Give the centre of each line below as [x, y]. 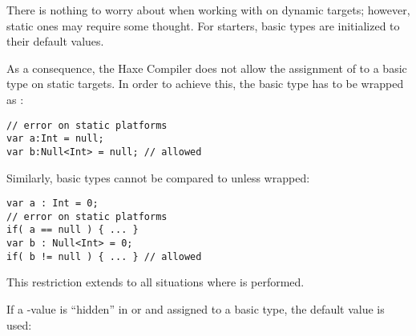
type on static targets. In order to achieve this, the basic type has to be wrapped [205, 84]
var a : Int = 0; [53, 204]
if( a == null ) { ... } [73, 230]
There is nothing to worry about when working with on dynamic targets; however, [208, 10]
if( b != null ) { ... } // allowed [104, 256]
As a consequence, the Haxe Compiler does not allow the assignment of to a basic [207, 68]
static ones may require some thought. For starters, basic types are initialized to [203, 25]
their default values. [55, 41]
